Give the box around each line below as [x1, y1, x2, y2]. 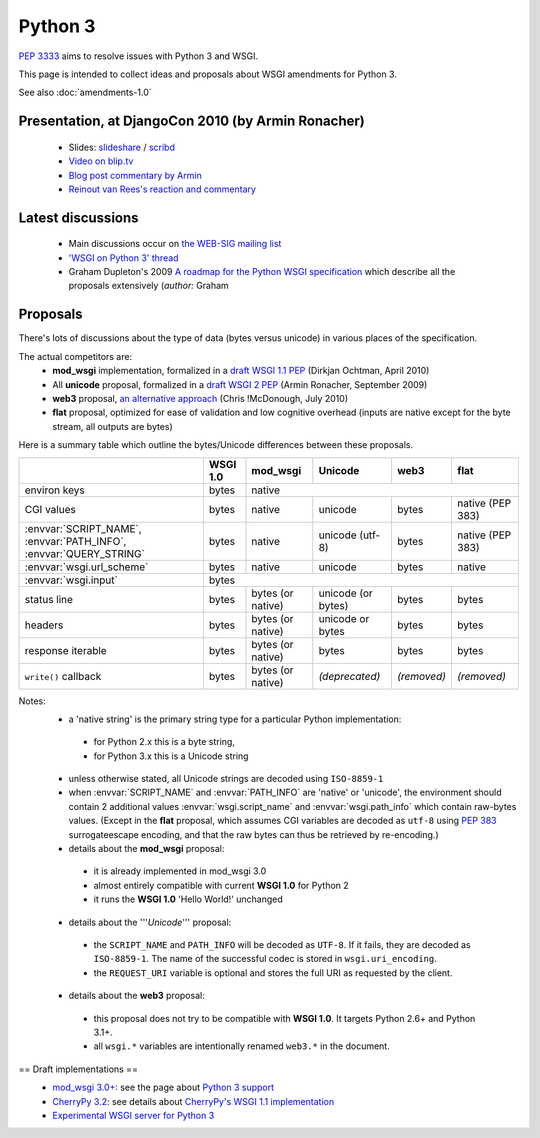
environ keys [24, 483, 85, 497]
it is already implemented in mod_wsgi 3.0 [93, 865, 267, 877]
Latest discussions [18, 209, 139, 226]
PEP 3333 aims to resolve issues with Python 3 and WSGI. [18, 50, 259, 62]
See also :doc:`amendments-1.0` [18, 86, 152, 99]
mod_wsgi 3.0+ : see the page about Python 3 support [52, 1081, 275, 1094]
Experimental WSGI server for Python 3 [52, 1109, 215, 1121]
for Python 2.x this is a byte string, [93, 736, 235, 748]
